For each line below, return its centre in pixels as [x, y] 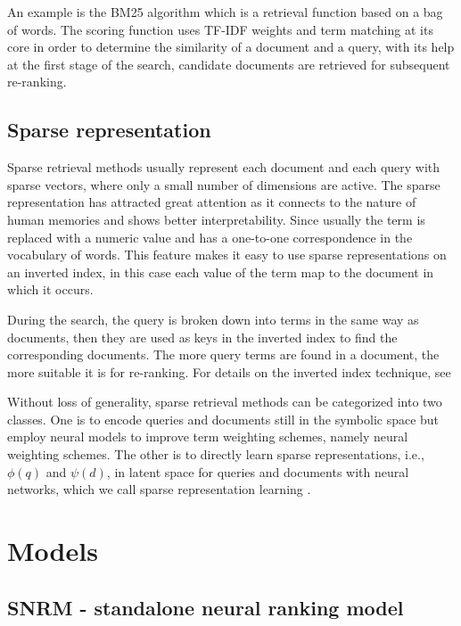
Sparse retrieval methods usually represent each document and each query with [224, 167]
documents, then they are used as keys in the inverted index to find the [202, 337]
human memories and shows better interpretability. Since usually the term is [216, 219]
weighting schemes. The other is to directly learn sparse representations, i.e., [216, 454]
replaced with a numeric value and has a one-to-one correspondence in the [210, 237]
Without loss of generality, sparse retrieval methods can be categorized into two [225, 402]
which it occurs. [50, 289]
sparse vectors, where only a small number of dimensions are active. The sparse [224, 184]
